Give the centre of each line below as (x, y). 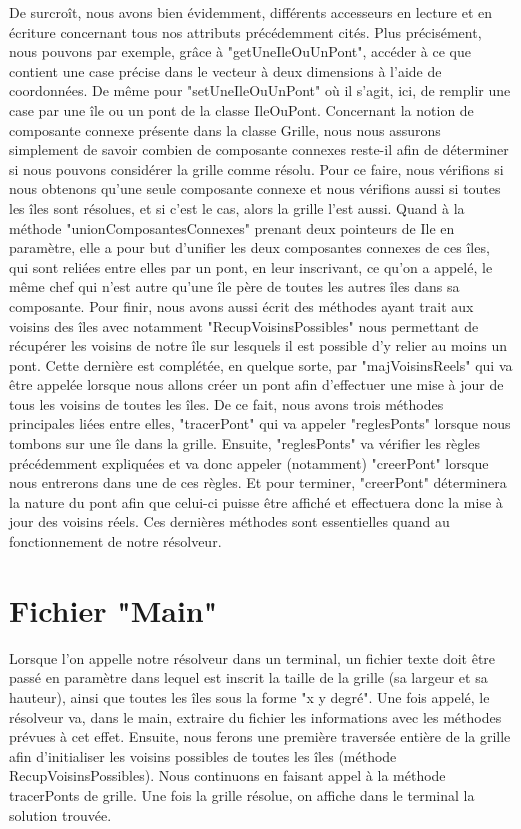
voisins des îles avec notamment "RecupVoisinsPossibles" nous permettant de (244, 325)
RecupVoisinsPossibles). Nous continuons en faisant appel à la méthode (227, 775)
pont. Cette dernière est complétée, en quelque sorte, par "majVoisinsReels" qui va (261, 364)
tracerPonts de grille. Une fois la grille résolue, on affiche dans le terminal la (242, 794)
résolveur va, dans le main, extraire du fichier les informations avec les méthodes (255, 716)
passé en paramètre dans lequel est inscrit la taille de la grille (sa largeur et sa (248, 677)
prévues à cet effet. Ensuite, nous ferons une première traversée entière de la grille (260, 736)
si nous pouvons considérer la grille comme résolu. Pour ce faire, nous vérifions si (256, 168)
